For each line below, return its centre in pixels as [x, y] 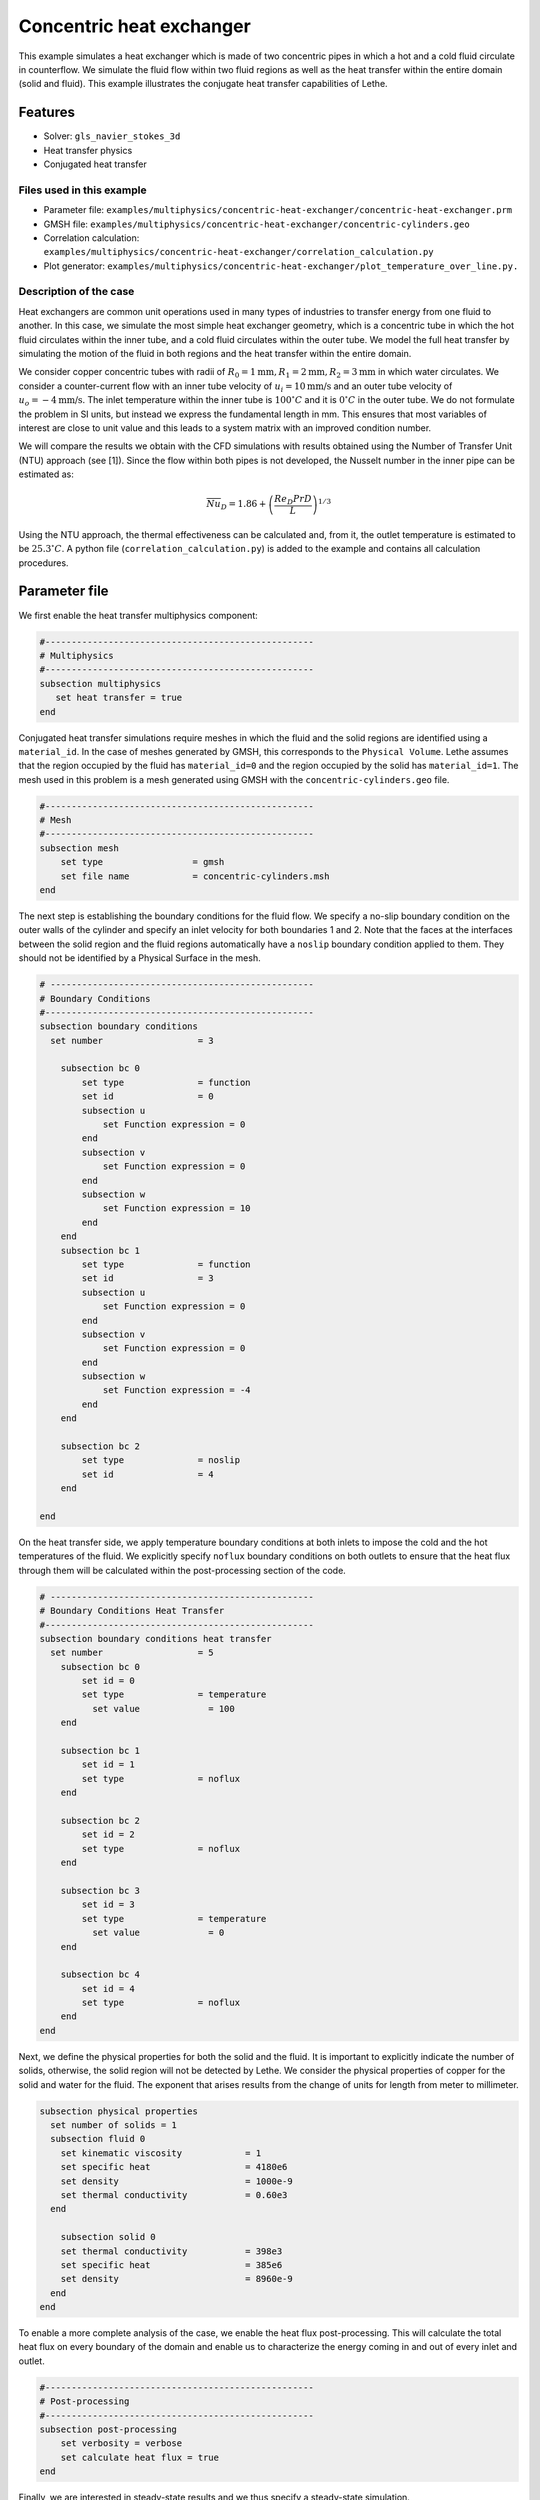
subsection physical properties [119, 2111]
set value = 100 [163, 1708]
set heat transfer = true [119, 698]
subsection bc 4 [100, 1974]
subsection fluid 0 [98, 2139]
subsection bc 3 [100, 1890]
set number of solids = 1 [113, 2124]
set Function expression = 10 [176, 1208]
